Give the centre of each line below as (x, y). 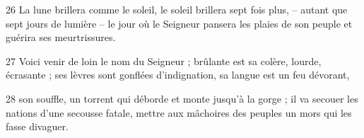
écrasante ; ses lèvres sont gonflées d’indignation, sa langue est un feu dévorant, (178, 75)
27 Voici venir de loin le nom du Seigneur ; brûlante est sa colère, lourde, (164, 61)
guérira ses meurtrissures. (61, 37)
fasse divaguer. (37, 126)
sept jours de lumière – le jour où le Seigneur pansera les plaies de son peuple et (179, 23)
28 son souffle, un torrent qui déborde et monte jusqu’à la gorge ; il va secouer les (182, 98)
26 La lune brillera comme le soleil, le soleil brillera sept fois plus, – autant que (177, 9)
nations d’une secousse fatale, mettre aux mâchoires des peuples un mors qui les (179, 112)
